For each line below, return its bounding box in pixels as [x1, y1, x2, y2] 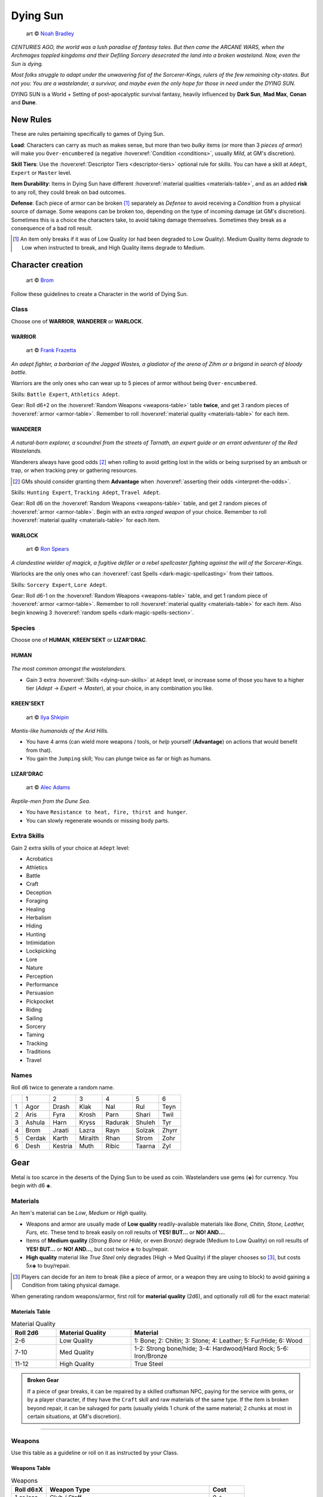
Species [11, 623, 35, 632]
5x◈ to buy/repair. [26, 1262, 71, 1269]
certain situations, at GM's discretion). [27, 1413, 121, 1420]
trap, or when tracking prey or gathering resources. [11, 467, 138, 474]
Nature [26, 964, 43, 971]
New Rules [11, 114, 52, 125]
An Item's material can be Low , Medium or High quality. [11, 1210, 148, 1217]
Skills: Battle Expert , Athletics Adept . [11, 390, 120, 398]
